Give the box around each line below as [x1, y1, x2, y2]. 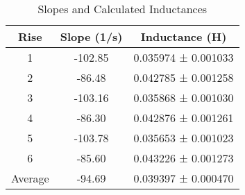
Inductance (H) [140, 28, 227, 44]
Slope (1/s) [60, 28, 123, 44]
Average [11, 170, 49, 186]
